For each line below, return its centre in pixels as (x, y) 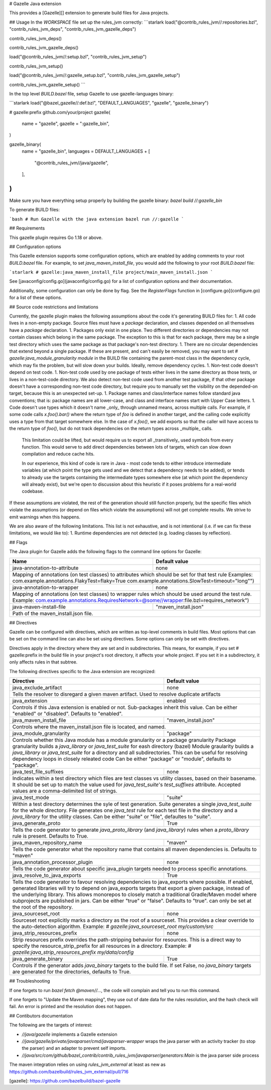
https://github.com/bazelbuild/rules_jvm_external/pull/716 (69, 1071)
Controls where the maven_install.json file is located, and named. (89, 727)
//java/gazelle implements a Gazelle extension (70, 1034)
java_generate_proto (36, 823)
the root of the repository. (43, 907)
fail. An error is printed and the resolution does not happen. (71, 1007)
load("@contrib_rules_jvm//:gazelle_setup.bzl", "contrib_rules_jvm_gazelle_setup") (95, 75)
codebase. (33, 491)
